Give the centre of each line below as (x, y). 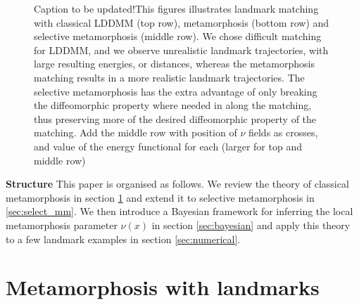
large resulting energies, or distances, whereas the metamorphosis (174, 64)
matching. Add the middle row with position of (136, 132)
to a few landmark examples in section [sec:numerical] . (123, 239)
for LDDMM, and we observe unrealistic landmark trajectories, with (181, 50)
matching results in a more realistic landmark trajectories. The (169, 77)
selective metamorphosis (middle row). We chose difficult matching (178, 36)
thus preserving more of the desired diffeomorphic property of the (175, 118)
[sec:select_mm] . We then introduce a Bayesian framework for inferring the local (179, 211)
